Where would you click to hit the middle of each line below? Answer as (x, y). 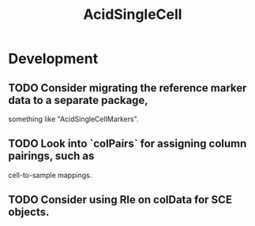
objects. (29, 212)
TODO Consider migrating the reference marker (127, 88)
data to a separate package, (78, 100)
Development (53, 59)
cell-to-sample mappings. (50, 175)
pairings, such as (51, 156)
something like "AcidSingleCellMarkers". (74, 119)
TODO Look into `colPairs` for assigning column (127, 144)
